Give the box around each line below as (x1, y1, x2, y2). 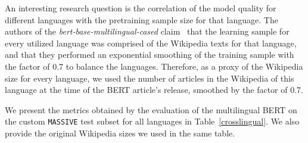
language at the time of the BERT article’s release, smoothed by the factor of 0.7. (5, 83, 304, 96)
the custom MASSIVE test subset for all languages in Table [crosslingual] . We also (5, 115, 300, 128)
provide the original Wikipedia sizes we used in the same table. (5, 127, 235, 139)
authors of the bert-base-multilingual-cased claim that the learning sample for (5, 25, 290, 38)
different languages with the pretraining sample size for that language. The (5, 13, 278, 26)
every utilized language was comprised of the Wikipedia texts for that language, (5, 36, 297, 49)
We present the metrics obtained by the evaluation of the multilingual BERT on (5, 103, 297, 116)
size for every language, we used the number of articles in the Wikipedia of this (5, 71, 294, 84)
